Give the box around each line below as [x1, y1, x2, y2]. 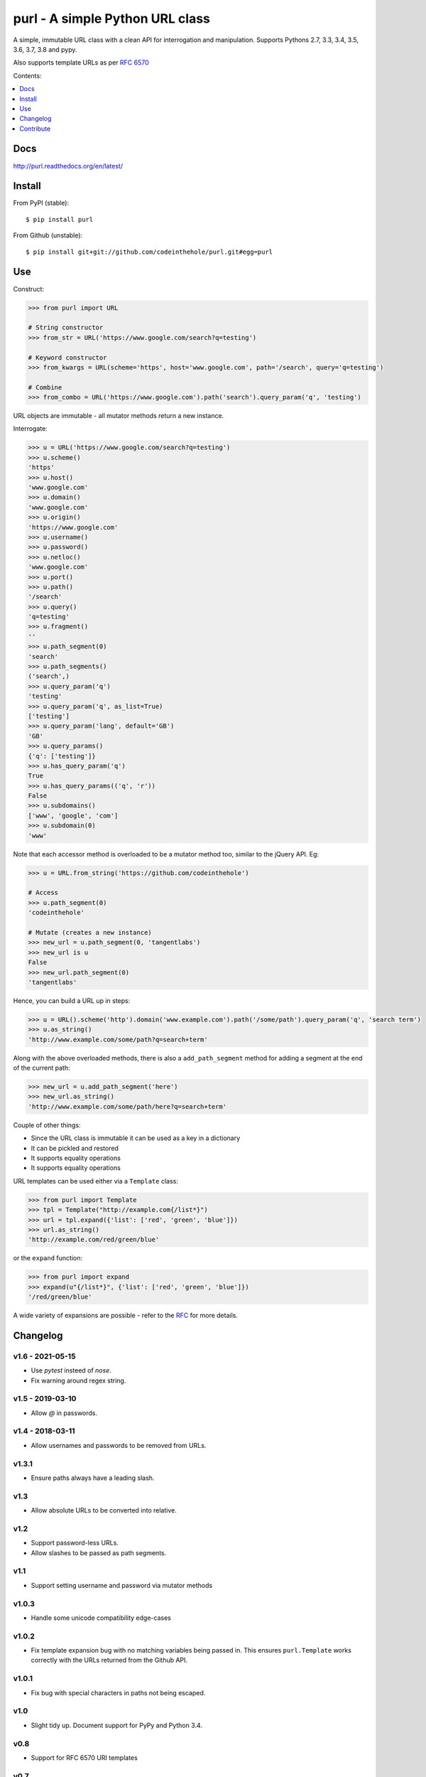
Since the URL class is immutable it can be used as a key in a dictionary [31, 1134, 241, 1142]
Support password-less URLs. [31, 1539, 119, 1547]
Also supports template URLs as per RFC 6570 [13, 58, 149, 67]
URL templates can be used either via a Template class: [13, 1176, 179, 1185]
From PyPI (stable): [13, 199, 70, 208]
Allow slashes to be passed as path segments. [31, 1548, 167, 1557]
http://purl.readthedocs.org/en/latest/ [13, 161, 124, 170]
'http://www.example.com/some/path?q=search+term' [28, 1035, 209, 1043]
